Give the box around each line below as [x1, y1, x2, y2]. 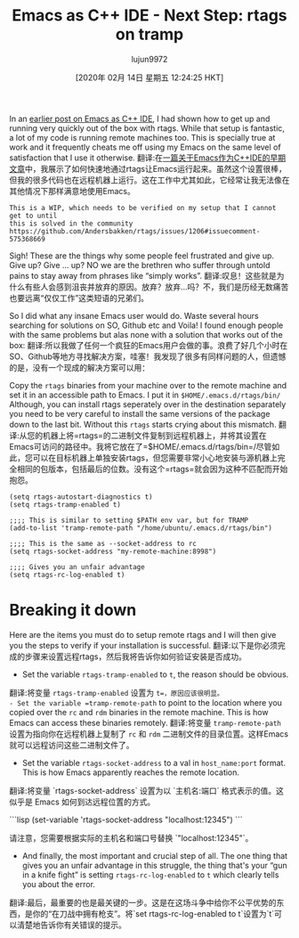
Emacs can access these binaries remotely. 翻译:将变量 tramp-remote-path [9, 717, 282, 728]
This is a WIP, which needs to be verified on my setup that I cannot [9, 203, 277, 212]
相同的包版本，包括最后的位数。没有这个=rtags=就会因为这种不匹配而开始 [16, 463, 288, 474]
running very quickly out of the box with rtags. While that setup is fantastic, [9, 122, 285, 134]
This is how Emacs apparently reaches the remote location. [21, 767, 240, 778]
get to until [9, 211, 58, 220]
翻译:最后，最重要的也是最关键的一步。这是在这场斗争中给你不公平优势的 [9, 897, 278, 908]
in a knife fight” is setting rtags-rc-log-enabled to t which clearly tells [21, 869, 279, 880]
